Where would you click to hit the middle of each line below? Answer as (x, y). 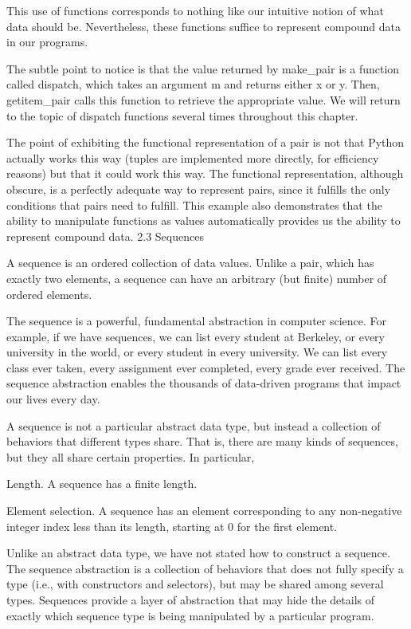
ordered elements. (49, 294)
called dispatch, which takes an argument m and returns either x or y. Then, (193, 84)
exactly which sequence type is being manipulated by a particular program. (190, 615)
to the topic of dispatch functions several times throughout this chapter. (182, 115)
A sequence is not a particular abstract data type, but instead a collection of (194, 425)
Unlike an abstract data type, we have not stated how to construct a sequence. (198, 553)
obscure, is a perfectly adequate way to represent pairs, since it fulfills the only (199, 189)
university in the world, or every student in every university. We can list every (197, 352)
